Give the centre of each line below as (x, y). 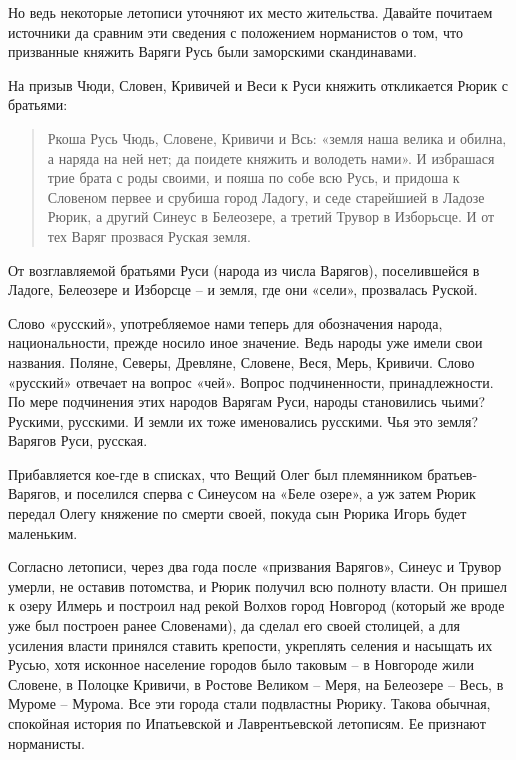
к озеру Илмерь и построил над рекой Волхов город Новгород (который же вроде (256, 605)
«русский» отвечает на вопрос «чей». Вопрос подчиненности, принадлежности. (251, 381)
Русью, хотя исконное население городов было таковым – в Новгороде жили (241, 664)
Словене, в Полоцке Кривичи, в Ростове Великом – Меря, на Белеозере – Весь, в (256, 683)
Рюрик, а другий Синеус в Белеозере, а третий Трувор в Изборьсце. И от (271, 216)
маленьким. (43, 532)
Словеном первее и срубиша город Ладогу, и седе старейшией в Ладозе (266, 196)
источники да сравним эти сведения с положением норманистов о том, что (235, 31)
